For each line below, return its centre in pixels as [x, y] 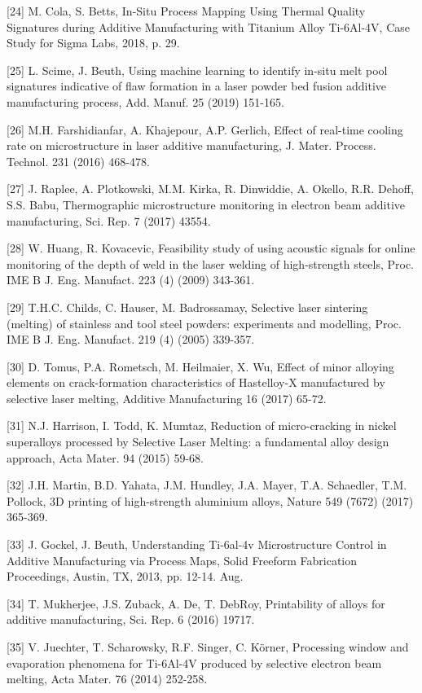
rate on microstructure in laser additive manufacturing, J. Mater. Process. [191, 145]
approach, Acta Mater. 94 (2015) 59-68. [105, 457]
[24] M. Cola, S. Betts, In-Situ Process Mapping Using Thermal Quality [186, 11]
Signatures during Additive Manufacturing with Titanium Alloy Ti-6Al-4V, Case [208, 26]
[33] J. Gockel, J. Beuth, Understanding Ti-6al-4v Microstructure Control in [197, 544]
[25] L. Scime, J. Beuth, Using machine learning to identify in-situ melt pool [197, 70]
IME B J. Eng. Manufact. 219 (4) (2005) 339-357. [131, 339]
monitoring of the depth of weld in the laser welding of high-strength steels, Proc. [211, 263]
